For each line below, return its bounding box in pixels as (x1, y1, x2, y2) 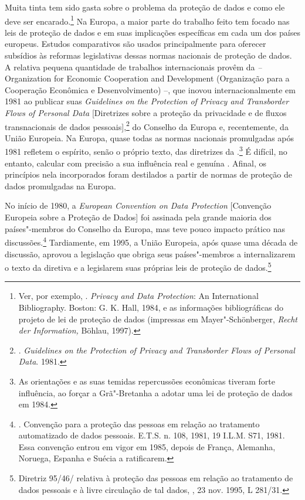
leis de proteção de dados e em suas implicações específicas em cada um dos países (5, 26, 300, 38)
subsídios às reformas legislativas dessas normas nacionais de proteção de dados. (5, 49, 292, 62)
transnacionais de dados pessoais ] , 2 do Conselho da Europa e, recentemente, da (5, 118, 289, 132)
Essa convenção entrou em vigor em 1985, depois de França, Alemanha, (18, 440, 276, 453)
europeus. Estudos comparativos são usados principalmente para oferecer (5, 38, 266, 50)
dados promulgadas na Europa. (5, 179, 116, 192)
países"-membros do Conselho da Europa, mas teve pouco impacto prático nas (5, 222, 286, 234)
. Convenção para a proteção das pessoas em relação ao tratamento (18, 417, 260, 430)
